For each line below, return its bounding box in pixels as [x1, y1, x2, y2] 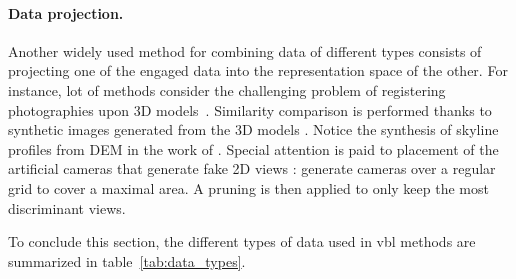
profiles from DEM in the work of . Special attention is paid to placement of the [8, 138, 499, 159]
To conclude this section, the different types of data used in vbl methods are [8, 231, 476, 252]
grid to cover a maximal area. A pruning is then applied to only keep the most [8, 177, 489, 198]
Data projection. [8, 2, 124, 23]
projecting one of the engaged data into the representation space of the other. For [8, 60, 508, 81]
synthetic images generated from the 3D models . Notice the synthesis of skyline [8, 119, 499, 140]
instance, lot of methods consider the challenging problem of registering [8, 79, 446, 100]
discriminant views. [8, 197, 126, 218]
